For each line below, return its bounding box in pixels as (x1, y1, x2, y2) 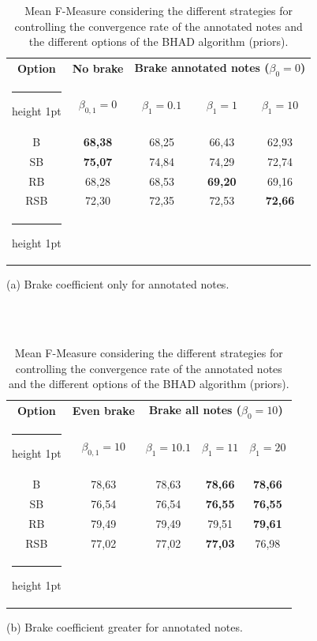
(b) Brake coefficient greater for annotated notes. (6, 618, 243, 635)
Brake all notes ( (148, 402, 242, 418)
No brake (72, 59, 124, 76)
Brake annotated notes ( (134, 59, 270, 76)
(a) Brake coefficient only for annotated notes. (6, 276, 229, 292)
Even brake (72, 402, 135, 418)
